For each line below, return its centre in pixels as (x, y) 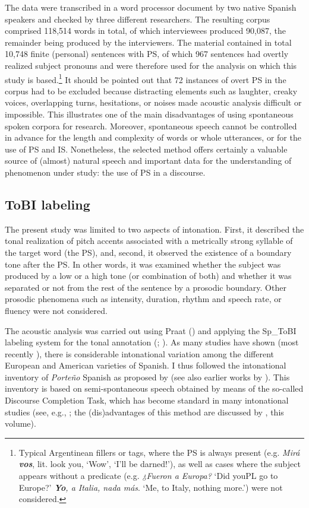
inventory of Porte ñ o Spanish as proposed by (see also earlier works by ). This (147, 377)
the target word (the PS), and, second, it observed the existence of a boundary (148, 252)
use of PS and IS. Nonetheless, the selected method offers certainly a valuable (146, 149)
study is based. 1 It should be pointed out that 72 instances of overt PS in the (146, 78)
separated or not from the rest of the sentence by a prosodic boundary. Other (146, 287)
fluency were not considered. (56, 310)
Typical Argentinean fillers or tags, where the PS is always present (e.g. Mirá (159, 452)
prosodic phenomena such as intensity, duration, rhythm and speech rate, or (143, 299)
